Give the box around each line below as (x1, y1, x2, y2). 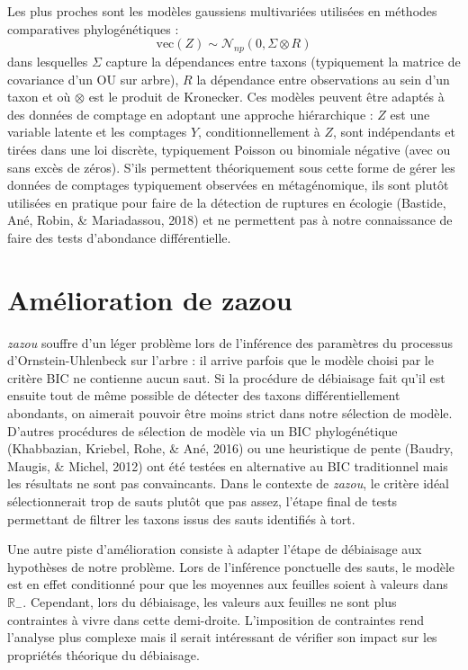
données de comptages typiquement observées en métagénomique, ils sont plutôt (7, 175, 449, 194)
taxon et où (7, 87, 71, 106)
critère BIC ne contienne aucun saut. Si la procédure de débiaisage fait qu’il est (7, 368, 445, 387)
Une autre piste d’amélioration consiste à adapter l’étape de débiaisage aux (7, 540, 422, 558)
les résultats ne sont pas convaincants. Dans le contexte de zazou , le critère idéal (7, 474, 449, 493)
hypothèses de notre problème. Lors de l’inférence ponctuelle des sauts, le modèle (7, 557, 454, 576)
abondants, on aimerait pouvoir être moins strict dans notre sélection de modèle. (7, 404, 453, 423)
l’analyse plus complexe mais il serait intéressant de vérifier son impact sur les (7, 628, 437, 647)
